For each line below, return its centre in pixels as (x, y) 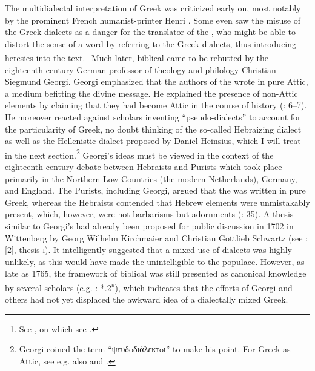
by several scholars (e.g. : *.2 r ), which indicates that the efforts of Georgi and (149, 286)
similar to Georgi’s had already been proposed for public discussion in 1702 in (149, 226)
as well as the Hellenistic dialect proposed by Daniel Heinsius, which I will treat (153, 141)
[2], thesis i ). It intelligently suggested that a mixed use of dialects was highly (148, 250)
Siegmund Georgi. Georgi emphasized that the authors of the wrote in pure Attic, (157, 81)
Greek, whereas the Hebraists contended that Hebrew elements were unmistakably (157, 202)
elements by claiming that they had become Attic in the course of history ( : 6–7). (156, 105)
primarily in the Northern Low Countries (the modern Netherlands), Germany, (151, 178)
